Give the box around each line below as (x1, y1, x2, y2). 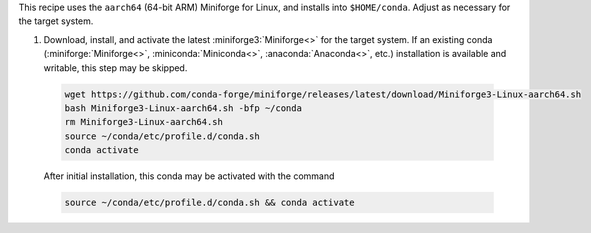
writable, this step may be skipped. (43, 61, 188, 74)
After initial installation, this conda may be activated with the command (43, 170, 335, 182)
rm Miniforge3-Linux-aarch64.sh (64, 116, 224, 128)
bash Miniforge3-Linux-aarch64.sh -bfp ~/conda (64, 102, 302, 114)
